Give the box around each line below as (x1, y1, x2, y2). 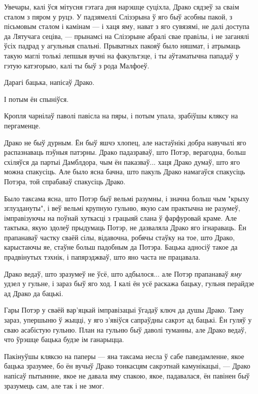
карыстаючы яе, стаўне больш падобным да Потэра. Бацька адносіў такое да (4, 242, 238, 252)
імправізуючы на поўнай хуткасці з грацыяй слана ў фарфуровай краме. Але (4, 212, 237, 223)
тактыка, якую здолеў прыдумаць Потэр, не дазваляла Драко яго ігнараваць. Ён (4, 222, 246, 233)
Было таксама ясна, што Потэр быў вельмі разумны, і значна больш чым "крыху (4, 193, 249, 203)
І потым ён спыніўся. (4, 93, 69, 104)
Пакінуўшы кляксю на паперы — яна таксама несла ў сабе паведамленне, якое (4, 351, 244, 361)
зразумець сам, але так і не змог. (4, 380, 104, 391)
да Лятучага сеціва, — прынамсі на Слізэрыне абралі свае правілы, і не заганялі (4, 30, 249, 41)
